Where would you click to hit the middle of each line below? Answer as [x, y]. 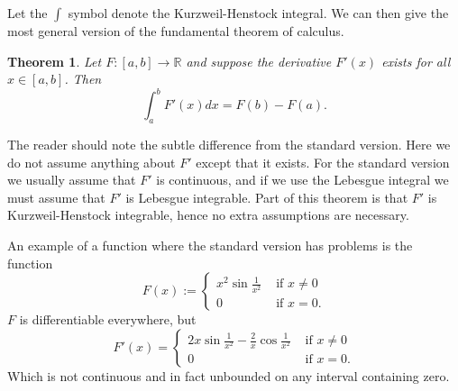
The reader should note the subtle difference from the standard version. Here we [229, 145]
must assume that [56, 197]
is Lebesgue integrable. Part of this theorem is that [267, 197]
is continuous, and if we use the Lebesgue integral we [302, 180]
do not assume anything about [92, 162]
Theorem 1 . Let [55, 61]
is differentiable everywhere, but [108, 319]
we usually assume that [72, 180]
